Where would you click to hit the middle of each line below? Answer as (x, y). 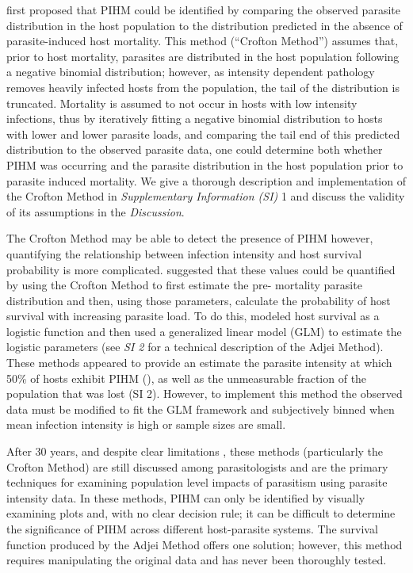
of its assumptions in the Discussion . (96, 211)
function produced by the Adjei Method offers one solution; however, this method (205, 544)
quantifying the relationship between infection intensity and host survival (184, 253)
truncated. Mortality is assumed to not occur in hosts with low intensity (182, 103)
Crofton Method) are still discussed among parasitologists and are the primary (197, 466)
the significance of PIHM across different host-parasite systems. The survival (192, 529)
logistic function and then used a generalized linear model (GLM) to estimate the (204, 331)
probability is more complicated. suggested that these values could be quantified (201, 269)
